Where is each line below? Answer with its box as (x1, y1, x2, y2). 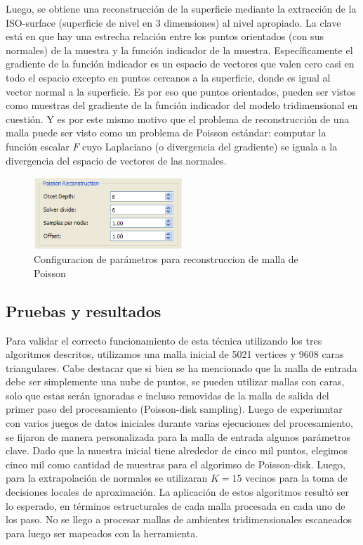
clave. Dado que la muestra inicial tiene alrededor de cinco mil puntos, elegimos (6, 443, 348, 458)
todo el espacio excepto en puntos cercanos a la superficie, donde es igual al (6, 70, 331, 84)
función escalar (6, 139, 70, 153)
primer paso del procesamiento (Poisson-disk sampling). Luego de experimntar (6, 402, 343, 416)
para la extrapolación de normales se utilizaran (6, 470, 208, 485)
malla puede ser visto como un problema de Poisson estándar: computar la (6, 125, 326, 140)
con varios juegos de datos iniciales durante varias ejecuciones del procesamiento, (6, 416, 353, 430)
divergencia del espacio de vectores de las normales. (6, 153, 227, 167)
